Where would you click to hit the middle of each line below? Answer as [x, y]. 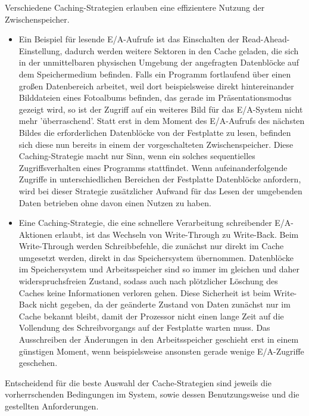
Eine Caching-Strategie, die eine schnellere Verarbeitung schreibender [145, 223]
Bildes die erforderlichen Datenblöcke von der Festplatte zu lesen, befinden [155, 132]
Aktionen [35, 234]
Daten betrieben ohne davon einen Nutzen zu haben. [115, 202]
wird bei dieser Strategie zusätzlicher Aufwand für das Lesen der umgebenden [160, 190]
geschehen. [38, 363]
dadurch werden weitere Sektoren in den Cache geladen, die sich [182, 50]
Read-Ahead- [266, 39]
